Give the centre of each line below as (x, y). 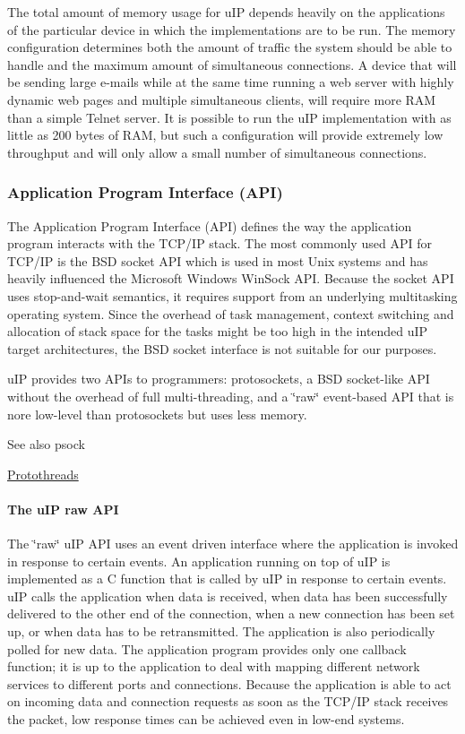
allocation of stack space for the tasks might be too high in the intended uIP (218, 331)
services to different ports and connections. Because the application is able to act (229, 683)
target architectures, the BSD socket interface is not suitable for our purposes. (222, 348)
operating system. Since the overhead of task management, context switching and (231, 313)
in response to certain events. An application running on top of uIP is (199, 561)
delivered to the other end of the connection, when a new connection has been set (231, 613)
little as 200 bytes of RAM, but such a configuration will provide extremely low (225, 135)
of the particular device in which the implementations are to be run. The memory (232, 29)
